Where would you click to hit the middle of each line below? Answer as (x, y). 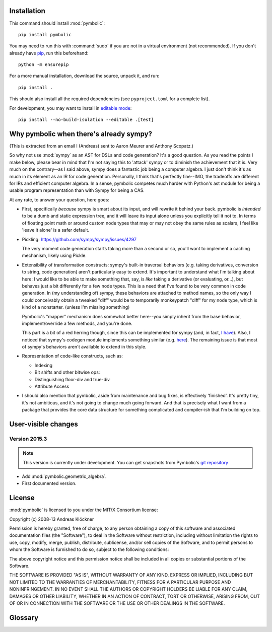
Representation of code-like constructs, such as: (73, 356)
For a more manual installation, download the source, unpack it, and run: (84, 76)
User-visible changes (44, 424)
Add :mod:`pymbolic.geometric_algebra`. (64, 476)
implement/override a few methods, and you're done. (77, 323)
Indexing (44, 365)
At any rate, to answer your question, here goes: (59, 199)
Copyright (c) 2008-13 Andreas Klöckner (52, 519)
